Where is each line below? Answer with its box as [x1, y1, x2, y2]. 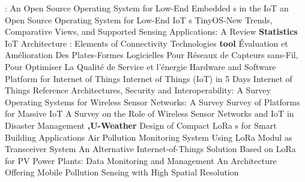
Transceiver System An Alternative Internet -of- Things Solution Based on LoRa [5, 142, 296, 155]
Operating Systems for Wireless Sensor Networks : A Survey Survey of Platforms [5, 95, 300, 108]
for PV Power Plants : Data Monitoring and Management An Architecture [5, 154, 277, 166]
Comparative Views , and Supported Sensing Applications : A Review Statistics [5, 25, 298, 38]
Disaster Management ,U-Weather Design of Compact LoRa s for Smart [5, 119, 277, 131]
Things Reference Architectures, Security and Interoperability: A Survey [5, 84, 271, 96]
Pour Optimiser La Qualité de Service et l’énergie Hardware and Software [5, 60, 276, 72]
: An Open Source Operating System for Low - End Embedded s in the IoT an [5, 2, 289, 14]
